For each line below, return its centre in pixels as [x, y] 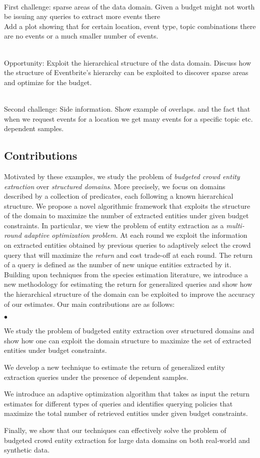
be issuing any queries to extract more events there [82, 16]
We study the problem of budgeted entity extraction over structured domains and [129, 331]
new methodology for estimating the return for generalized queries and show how [128, 284]
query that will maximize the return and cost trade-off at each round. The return [128, 255]
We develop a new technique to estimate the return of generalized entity [114, 367]
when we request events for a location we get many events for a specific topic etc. [128, 118]
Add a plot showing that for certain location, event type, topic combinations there [130, 26]
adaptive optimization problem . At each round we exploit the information [135, 235]
